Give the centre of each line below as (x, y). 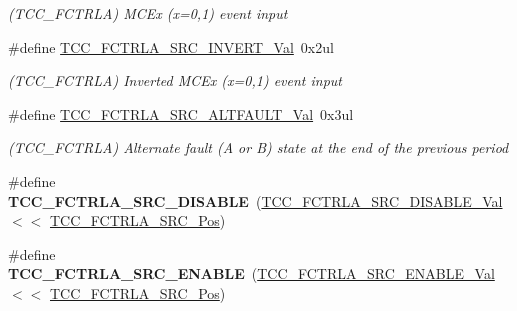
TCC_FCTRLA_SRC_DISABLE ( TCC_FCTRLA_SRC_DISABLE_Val (255, 200)
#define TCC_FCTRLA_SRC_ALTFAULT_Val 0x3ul (181, 113)
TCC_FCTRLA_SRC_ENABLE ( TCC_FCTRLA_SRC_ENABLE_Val (251, 273)
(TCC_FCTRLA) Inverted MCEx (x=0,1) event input (175, 80)
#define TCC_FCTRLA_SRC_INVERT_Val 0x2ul (171, 46)
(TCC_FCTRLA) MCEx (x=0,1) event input (148, 13)
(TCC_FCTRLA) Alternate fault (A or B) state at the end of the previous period (258, 147)
